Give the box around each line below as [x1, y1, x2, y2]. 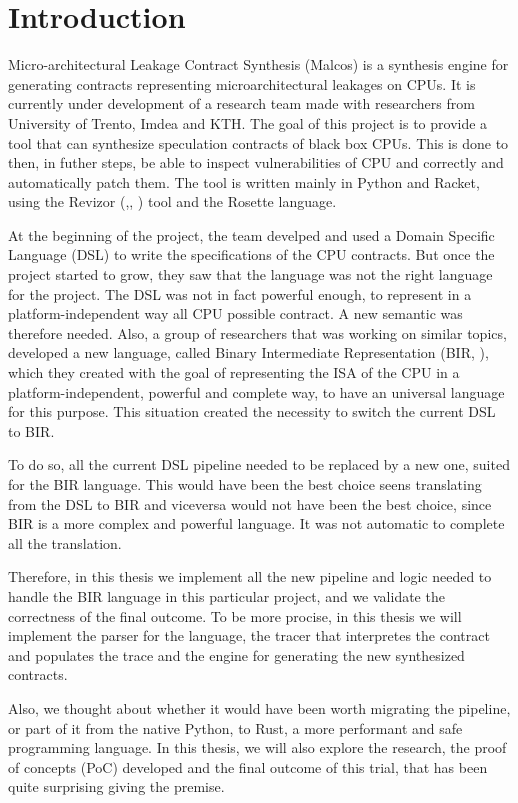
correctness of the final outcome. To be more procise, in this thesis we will [8, 605, 462, 626]
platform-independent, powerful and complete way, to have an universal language [8, 381, 505, 402]
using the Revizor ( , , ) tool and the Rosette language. [8, 191, 337, 212]
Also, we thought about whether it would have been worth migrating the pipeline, [8, 697, 511, 718]
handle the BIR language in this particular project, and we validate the [8, 585, 445, 606]
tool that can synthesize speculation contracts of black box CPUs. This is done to [8, 132, 509, 153]
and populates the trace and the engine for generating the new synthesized [8, 644, 465, 665]
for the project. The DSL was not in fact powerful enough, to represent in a [8, 283, 472, 304]
